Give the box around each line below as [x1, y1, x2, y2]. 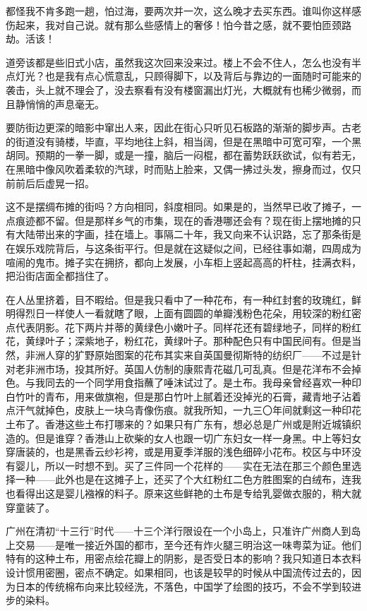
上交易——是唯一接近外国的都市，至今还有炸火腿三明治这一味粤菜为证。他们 [6, 537, 361, 552]
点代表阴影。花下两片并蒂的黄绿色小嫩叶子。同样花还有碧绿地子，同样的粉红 [6, 319, 361, 334]
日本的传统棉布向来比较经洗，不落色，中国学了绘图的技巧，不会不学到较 [15, 579, 351, 593]
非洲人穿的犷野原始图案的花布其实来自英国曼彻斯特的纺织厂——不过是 [25, 348, 351, 362]
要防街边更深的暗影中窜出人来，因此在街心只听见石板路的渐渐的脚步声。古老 [6, 120, 361, 135]
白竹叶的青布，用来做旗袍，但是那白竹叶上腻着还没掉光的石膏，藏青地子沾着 [6, 388, 361, 403]
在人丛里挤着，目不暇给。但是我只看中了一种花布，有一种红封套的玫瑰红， [6, 292, 351, 307]
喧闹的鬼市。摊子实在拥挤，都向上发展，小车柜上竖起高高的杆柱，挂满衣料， [6, 254, 361, 269]
